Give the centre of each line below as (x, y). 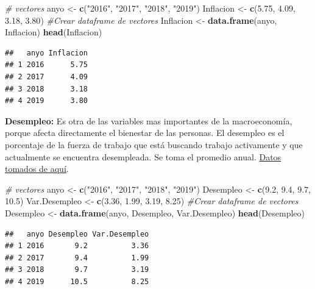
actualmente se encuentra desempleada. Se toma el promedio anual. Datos (143, 156)
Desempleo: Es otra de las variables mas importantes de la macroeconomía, (149, 120)
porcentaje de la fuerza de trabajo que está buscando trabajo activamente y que (154, 144)
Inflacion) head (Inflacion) (54, 32)
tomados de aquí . (37, 169)
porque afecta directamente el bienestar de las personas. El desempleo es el (145, 133)
